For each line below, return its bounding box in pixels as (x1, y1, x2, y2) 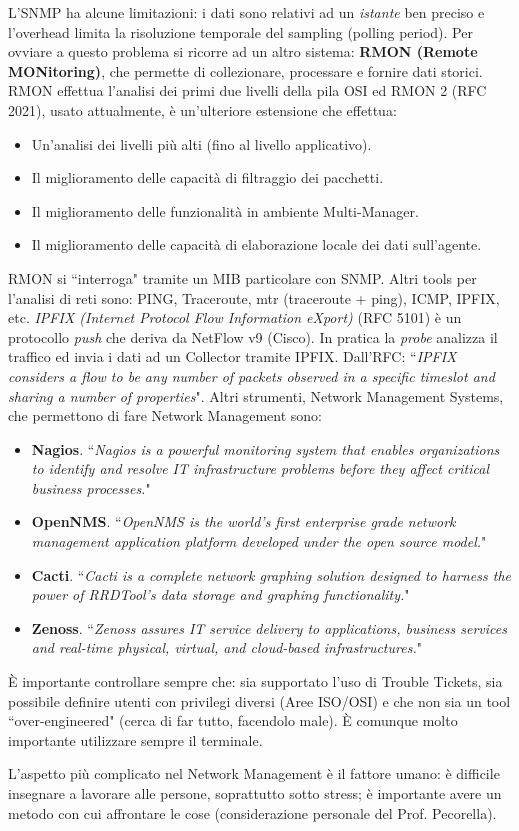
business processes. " (31, 477, 151, 498)
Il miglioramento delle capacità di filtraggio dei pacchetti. (31, 167, 384, 188)
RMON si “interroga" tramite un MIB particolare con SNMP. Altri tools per (8, 267, 477, 288)
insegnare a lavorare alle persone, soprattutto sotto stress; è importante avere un (8, 783, 502, 803)
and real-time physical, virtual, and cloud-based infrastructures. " (31, 637, 422, 658)
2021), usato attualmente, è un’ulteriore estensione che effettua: (8, 99, 397, 120)
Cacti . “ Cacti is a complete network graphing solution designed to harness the (31, 564, 512, 585)
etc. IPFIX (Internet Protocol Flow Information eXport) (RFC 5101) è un (8, 307, 462, 328)
